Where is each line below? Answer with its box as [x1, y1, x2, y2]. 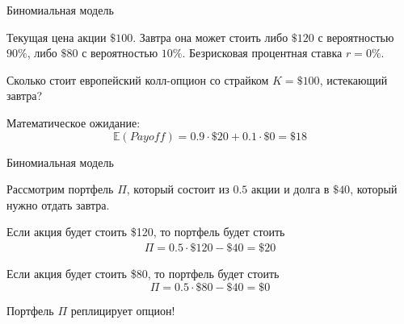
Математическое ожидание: [6, 114, 141, 131]
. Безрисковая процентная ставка [182, 44, 343, 61]
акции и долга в [250, 181, 330, 197]
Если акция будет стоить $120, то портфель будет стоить [6, 223, 285, 240]
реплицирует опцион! [70, 301, 175, 318]
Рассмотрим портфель [6, 181, 114, 197]
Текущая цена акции [6, 28, 107, 45]
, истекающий [319, 71, 388, 88]
